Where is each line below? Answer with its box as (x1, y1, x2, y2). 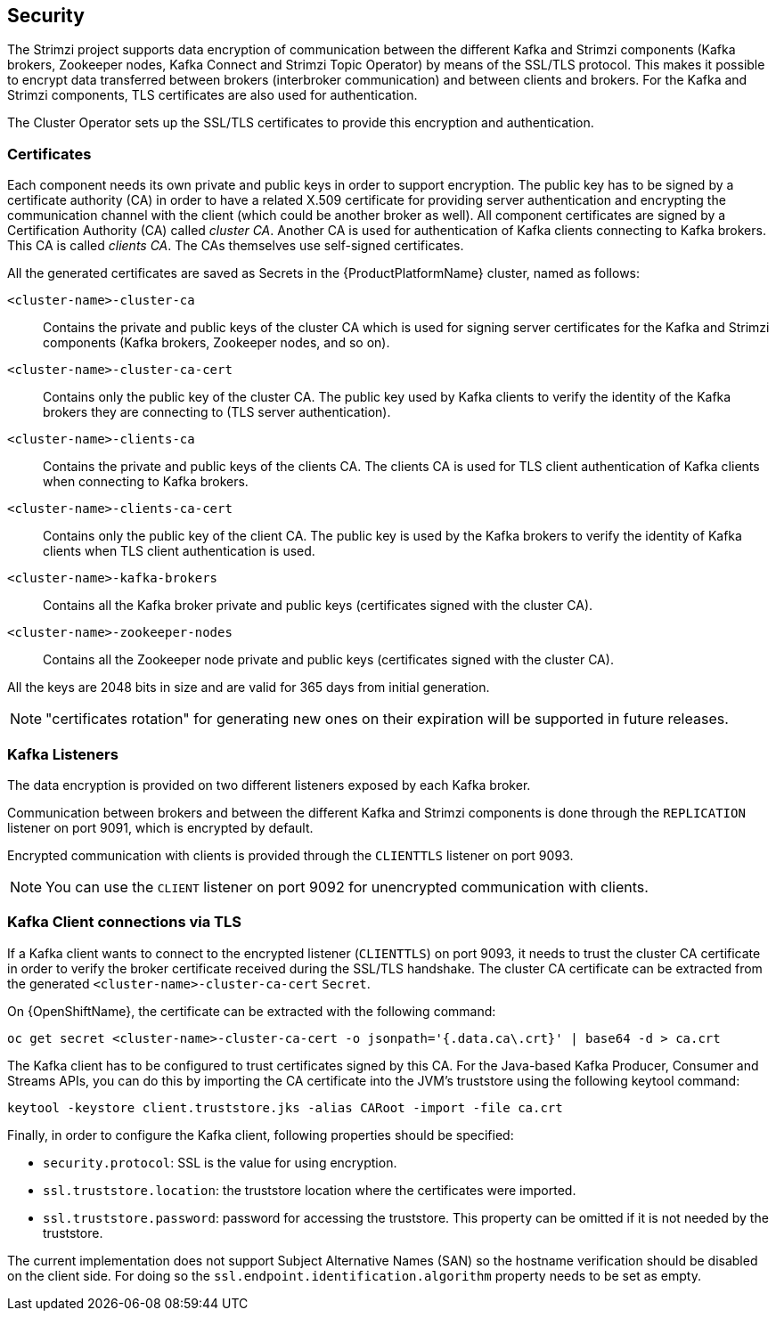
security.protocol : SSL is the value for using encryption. (43, 1154, 397, 1170)
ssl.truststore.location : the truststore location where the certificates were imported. (43, 1182, 576, 1198)
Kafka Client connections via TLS (7, 913, 241, 932)
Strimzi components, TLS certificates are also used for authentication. (7, 87, 418, 103)
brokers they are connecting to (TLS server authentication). (43, 404, 391, 420)
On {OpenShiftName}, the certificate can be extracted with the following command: (7, 1003, 496, 1019)
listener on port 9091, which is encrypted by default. (7, 819, 314, 835)
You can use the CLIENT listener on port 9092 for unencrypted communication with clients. (45, 877, 649, 896)
